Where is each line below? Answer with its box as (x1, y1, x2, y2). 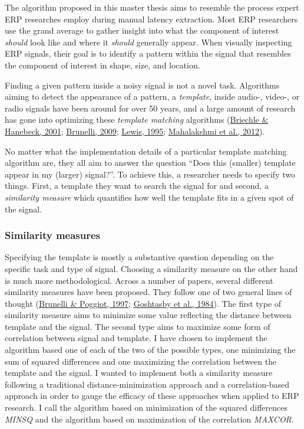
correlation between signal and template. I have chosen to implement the (5, 332, 267, 344)
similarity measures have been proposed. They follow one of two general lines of (5, 286, 292, 298)
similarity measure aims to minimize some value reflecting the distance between (5, 309, 292, 321)
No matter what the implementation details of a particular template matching (5, 145, 287, 157)
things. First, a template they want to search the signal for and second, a (5, 179, 269, 192)
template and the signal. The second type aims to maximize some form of (5, 320, 270, 332)
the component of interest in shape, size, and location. (5, 58, 200, 71)
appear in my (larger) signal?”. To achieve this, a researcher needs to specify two (5, 168, 295, 180)
